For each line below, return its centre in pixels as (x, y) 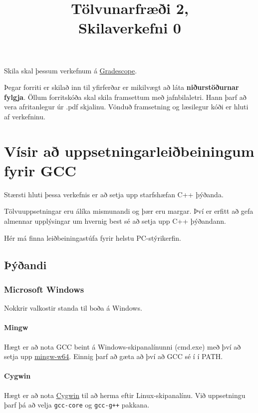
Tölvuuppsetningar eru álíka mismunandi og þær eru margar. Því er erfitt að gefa (129, 211)
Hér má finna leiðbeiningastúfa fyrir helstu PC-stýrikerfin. (93, 237)
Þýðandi (25, 264)
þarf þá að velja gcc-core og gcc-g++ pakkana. (77, 405)
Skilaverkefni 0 (130, 28)
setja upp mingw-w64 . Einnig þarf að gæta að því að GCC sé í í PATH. (114, 356)
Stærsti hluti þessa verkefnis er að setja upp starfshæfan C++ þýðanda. (114, 194)
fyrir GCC (40, 170)
